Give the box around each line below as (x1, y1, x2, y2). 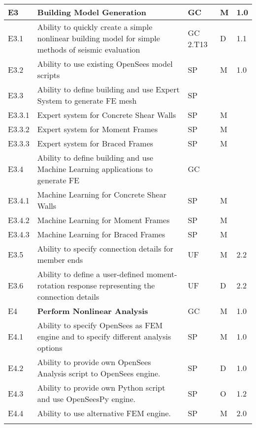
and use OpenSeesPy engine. (37, 393, 136, 404)
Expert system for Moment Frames (37, 123, 158, 135)
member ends (37, 254, 83, 265)
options (37, 342, 63, 353)
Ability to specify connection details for (37, 243, 174, 254)
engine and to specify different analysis (37, 331, 171, 342)
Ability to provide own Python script (37, 382, 165, 393)
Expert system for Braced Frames (37, 138, 154, 149)
